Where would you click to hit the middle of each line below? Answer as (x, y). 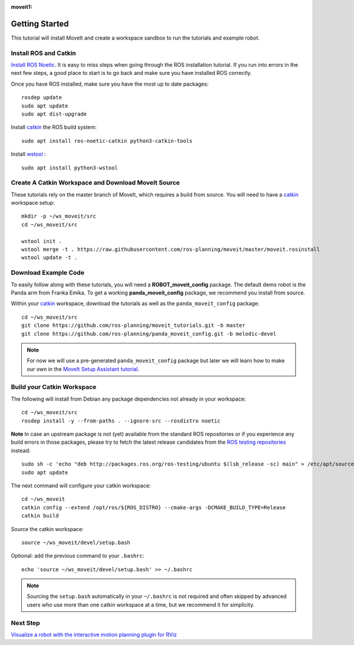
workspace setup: (33, 203)
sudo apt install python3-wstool (70, 168)
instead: (21, 450)
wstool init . (42, 241)
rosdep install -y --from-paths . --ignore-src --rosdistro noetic (121, 421)
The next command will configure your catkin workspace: (81, 485)
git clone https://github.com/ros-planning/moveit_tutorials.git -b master (133, 325)
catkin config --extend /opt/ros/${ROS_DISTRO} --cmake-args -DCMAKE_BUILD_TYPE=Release (154, 507)
